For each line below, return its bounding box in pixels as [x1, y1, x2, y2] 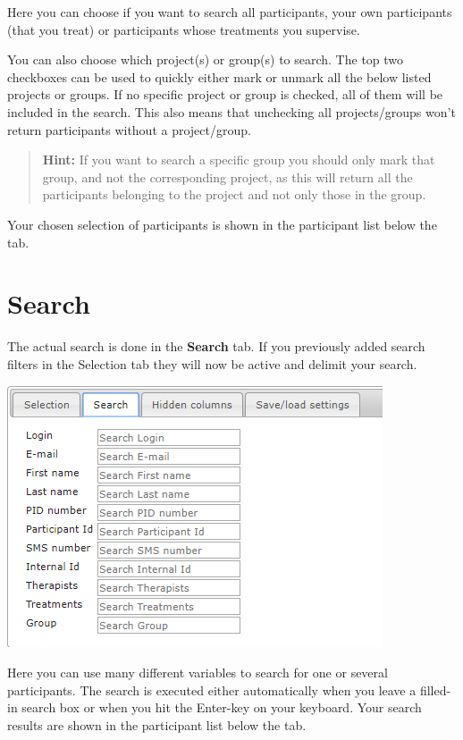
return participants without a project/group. [7, 120, 251, 139]
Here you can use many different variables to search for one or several [7, 663, 388, 682]
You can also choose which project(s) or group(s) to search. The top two [7, 50, 404, 69]
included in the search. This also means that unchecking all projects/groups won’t [7, 102, 456, 121]
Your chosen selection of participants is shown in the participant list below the [7, 214, 437, 233]
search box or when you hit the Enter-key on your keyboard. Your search [21, 698, 422, 717]
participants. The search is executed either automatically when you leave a [7, 680, 417, 699]
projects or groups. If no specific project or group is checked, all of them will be [7, 85, 443, 104]
